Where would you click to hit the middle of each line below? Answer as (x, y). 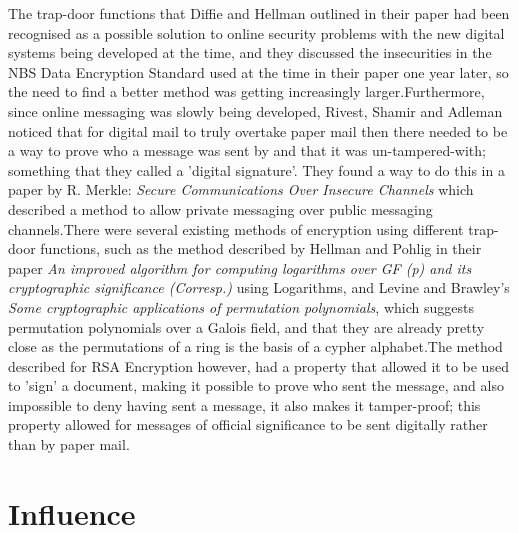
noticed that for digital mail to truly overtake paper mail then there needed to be (258, 130)
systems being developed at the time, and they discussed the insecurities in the (250, 52)
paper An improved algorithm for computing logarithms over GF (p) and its (240, 267)
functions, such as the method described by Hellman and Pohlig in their (261, 248)
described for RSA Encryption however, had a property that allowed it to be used (258, 365)
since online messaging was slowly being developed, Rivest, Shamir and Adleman (255, 110)
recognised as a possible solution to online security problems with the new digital (256, 32)
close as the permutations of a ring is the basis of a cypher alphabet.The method (255, 346)
